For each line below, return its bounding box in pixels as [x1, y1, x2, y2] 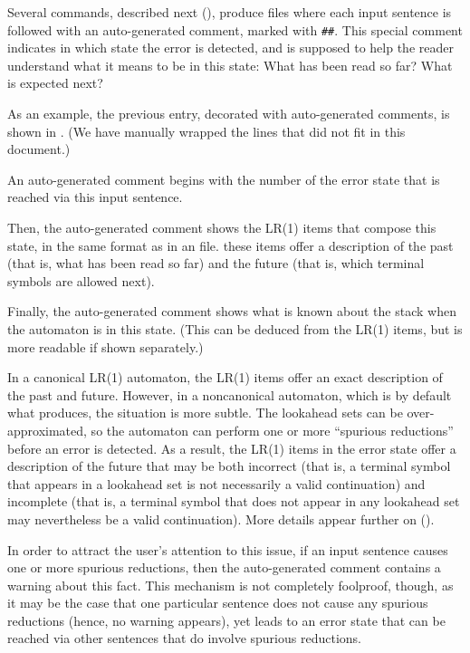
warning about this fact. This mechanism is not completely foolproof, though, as [7, 575, 454, 594]
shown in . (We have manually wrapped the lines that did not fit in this [7, 121, 406, 140]
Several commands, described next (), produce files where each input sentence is [7, 3, 452, 21]
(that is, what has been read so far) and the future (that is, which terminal [7, 254, 425, 273]
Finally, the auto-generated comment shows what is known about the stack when [7, 302, 456, 321]
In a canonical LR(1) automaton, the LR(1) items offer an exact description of [7, 368, 443, 387]
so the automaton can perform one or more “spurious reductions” [91, 420, 454, 439]
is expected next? [7, 73, 103, 92]
